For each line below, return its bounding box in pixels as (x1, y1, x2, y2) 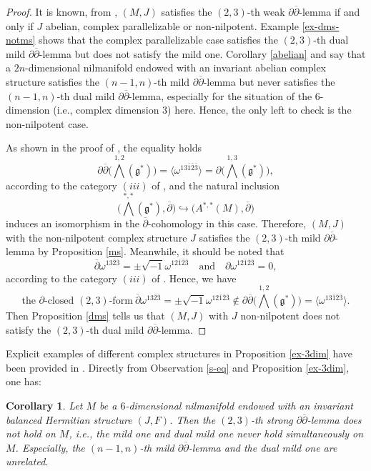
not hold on (6, 426, 56, 441)
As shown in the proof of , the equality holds (6, 140, 202, 155)
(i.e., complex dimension (53, 102, 159, 117)
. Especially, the (15, 440, 85, 455)
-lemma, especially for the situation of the (129, 88, 312, 103)
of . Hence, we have (152, 270, 237, 285)
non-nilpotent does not (240, 307, 340, 322)
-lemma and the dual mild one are (188, 440, 337, 455)
